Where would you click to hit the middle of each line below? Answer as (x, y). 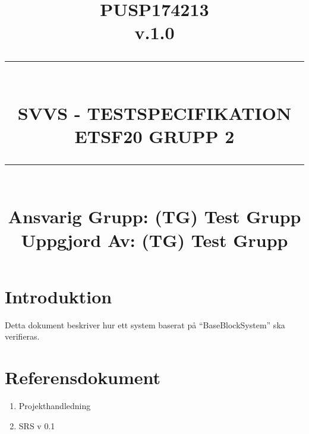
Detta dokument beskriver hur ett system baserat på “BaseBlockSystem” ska (145, 324)
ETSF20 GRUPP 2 (154, 136)
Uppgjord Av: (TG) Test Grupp (154, 240)
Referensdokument (83, 377)
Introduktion (59, 296)
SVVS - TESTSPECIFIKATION (154, 113)
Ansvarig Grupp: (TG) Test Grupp (154, 216)
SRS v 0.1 (37, 425)
